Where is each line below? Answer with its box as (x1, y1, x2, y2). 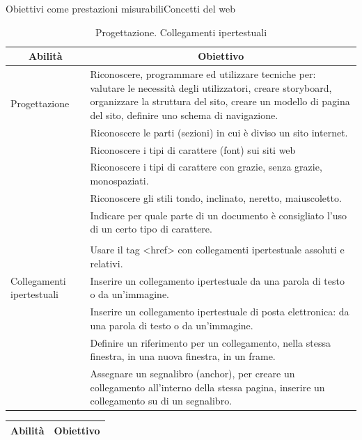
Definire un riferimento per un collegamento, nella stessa (90, 335, 331, 349)
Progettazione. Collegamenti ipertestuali (95, 24, 267, 39)
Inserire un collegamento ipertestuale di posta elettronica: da (90, 304, 349, 319)
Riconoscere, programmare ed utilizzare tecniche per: (90, 67, 316, 81)
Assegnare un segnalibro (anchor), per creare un (90, 366, 295, 381)
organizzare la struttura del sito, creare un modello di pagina (90, 94, 350, 109)
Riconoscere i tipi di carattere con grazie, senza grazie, (90, 159, 322, 174)
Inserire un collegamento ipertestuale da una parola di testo (90, 273, 345, 288)
